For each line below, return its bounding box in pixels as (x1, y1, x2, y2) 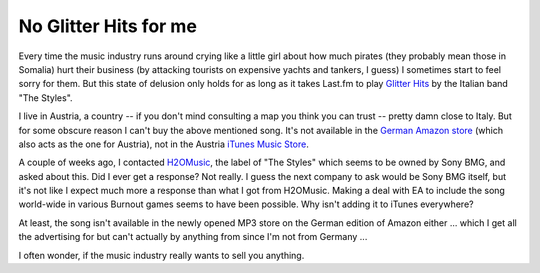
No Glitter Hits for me (18, 15, 197, 37)
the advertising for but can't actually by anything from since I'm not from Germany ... (18, 231, 368, 243)
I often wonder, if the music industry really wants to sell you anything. (18, 249, 305, 261)
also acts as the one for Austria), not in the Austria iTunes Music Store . (18, 138, 309, 150)
